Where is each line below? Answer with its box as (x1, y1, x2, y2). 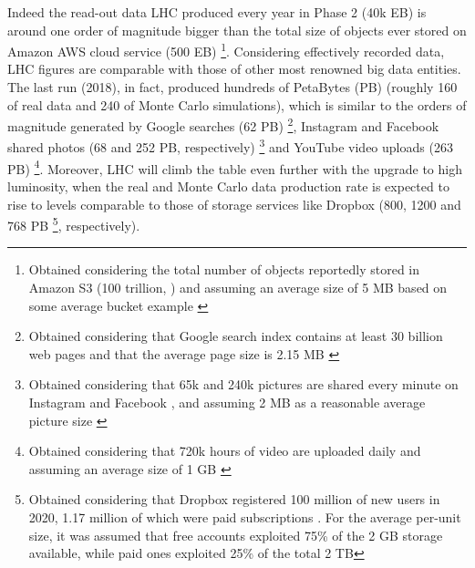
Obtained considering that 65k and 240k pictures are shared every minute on (28, 375, 459, 394)
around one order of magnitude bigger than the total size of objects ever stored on (7, 20, 467, 39)
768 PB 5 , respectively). (7, 213, 140, 234)
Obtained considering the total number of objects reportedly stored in (28, 260, 420, 279)
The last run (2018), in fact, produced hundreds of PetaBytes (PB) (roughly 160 (7, 77, 458, 97)
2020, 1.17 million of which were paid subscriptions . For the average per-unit (28, 507, 461, 526)
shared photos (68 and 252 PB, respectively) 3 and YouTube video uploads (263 (7, 135, 453, 157)
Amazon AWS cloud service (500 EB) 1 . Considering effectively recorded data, (7, 39, 445, 60)
